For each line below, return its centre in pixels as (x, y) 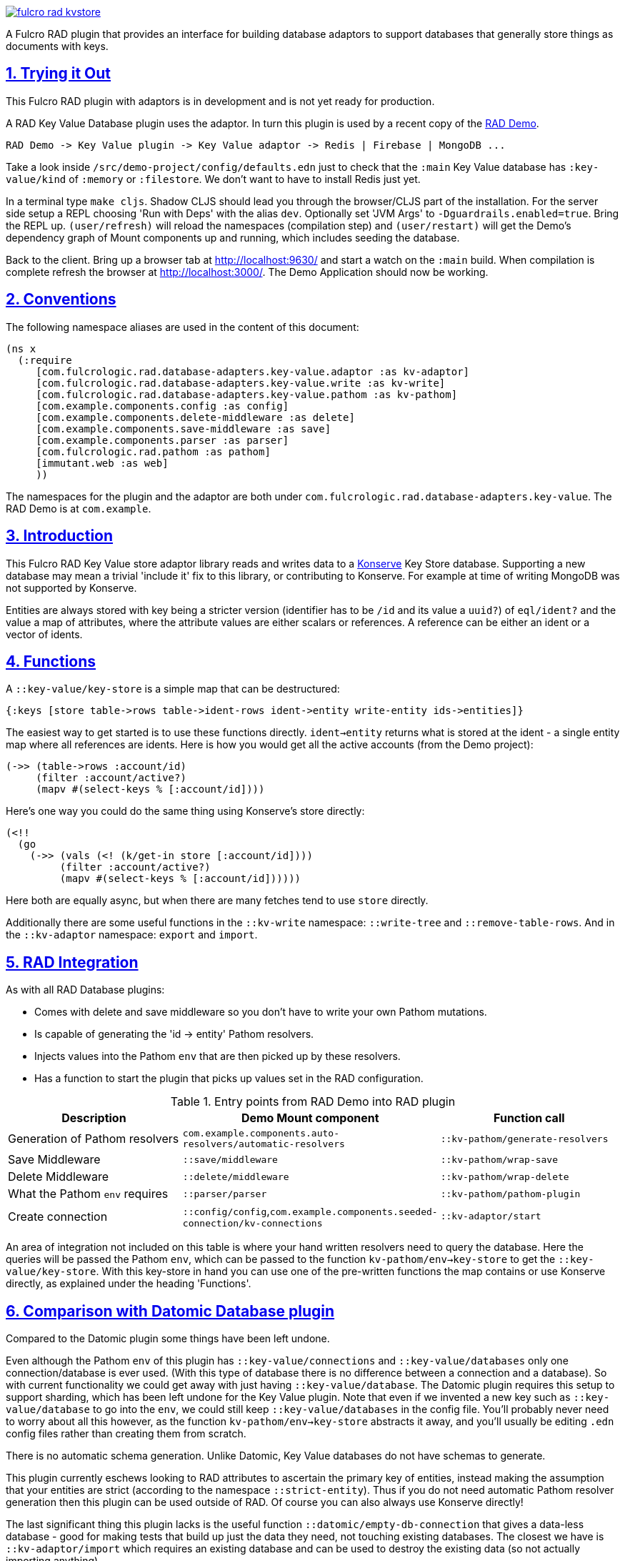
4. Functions (51, 661)
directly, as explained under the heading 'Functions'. (129, 1284)
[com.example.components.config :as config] (162, 406)
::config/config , (226, 1211)
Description (94, 1118)
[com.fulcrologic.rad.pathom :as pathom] (153, 451)
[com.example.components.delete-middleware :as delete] (195, 417)
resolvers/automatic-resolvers (264, 1144)
